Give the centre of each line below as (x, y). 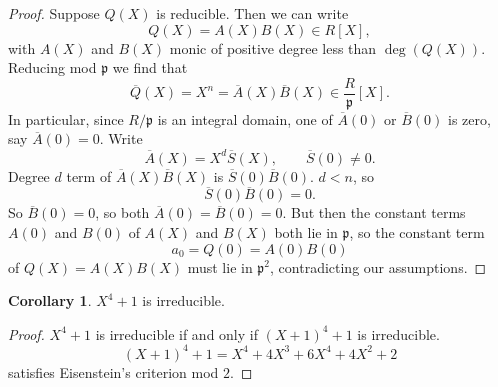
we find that (150, 67)
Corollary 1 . (50, 300)
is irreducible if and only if (176, 333)
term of (89, 175)
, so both (122, 212)
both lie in (306, 231)
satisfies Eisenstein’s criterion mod (113, 371)
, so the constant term (417, 231)
